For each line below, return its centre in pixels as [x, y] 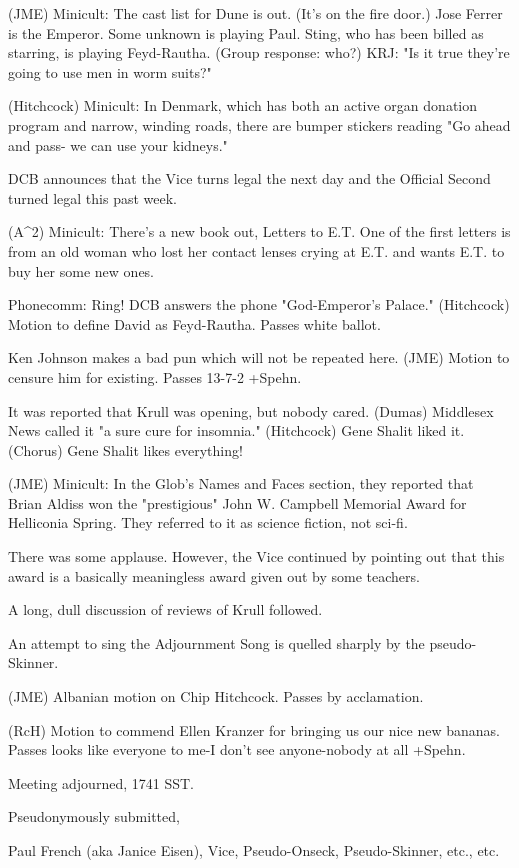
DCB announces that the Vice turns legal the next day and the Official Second [249, 178]
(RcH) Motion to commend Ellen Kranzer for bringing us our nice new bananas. [254, 729]
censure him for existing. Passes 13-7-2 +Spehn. [155, 376]
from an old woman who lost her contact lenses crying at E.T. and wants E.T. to [256, 250]
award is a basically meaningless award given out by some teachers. [214, 575]
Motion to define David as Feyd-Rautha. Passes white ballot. [194, 323]
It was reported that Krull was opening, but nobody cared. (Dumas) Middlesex [251, 410]
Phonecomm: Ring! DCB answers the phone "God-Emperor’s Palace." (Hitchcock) [259, 304]
